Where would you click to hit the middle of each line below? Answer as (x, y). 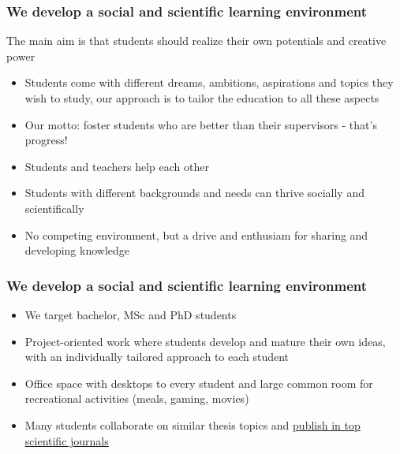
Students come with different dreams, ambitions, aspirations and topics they (209, 82)
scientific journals (67, 440)
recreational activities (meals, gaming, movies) (137, 398)
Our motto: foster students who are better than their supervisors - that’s (201, 124)
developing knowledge (77, 250)
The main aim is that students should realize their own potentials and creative (196, 41)
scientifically (54, 208)
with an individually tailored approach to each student (157, 357)
